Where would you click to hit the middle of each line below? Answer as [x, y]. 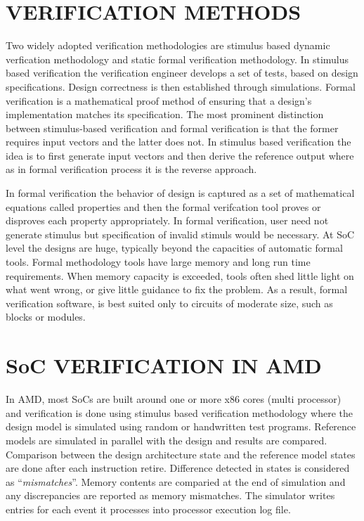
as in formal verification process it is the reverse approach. [131, 169]
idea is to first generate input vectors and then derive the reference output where [180, 155]
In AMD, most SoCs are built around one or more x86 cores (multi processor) [174, 399]
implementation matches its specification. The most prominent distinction [165, 114]
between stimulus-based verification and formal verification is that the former [172, 128]
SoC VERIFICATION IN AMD [164, 365]
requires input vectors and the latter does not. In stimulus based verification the [178, 142]
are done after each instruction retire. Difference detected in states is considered [178, 468]
